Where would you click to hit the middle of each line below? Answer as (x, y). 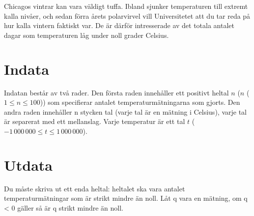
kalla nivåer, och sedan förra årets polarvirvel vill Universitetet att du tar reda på (127, 15)
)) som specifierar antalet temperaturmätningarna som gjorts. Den (140, 102)
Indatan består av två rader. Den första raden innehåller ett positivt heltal (116, 92)
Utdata (28, 165)
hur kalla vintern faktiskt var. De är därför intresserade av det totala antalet (119, 25)
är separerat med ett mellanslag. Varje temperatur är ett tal (95, 121)
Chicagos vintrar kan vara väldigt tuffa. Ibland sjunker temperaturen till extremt (126, 6)
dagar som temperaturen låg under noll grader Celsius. (86, 35)
